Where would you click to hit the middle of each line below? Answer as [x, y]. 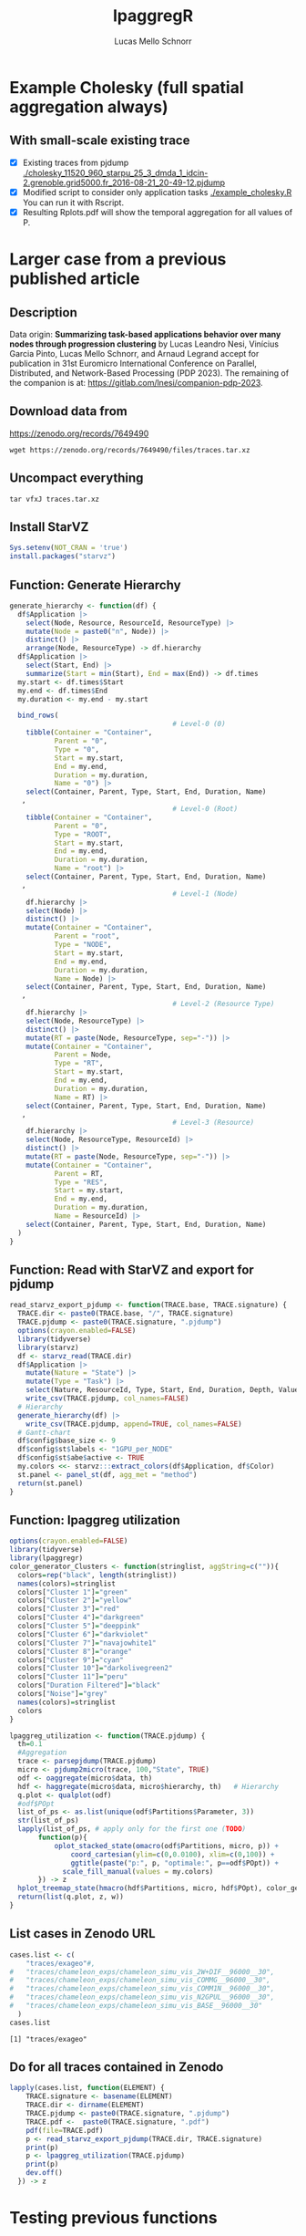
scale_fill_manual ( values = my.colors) [138, 1871]
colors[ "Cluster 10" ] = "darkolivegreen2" [95, 1669]
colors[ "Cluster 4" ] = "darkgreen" [81, 1617]
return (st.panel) [51, 1483]
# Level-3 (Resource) [214, 1123]
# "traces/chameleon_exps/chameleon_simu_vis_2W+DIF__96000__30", [142, 1971]
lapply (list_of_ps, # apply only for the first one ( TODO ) [132, 1829]
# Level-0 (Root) [205, 809]
